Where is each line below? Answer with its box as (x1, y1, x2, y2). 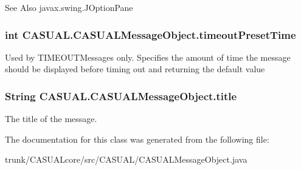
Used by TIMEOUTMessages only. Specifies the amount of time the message (5, 50, 291, 63)
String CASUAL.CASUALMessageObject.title (5, 88, 237, 103)
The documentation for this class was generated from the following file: (5, 132, 269, 145)
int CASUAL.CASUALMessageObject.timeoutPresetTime (5, 27, 296, 42)
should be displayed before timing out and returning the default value (5, 63, 265, 75)
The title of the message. (5, 112, 97, 125)
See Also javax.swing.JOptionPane (5, 1, 133, 13)
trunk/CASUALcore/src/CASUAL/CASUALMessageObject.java (5, 153, 247, 166)
